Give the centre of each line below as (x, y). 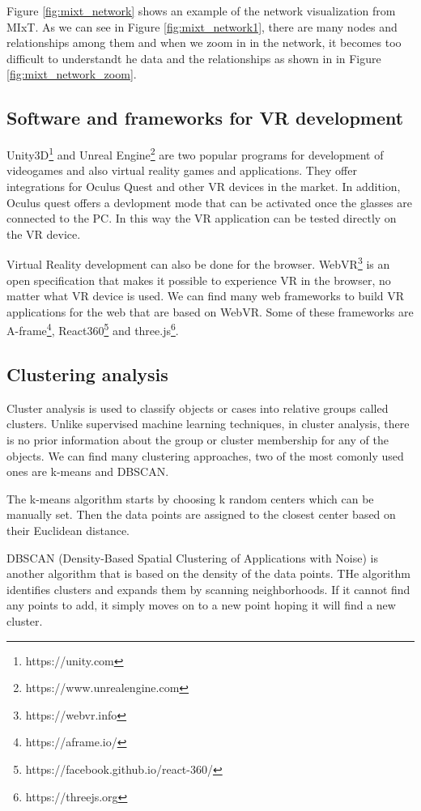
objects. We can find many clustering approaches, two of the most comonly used (205, 455)
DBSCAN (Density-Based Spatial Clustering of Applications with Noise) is (193, 557)
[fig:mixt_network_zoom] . (72, 74)
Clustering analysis (87, 374)
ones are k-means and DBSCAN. (88, 471)
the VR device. (44, 234)
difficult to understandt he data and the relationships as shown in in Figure (194, 58)
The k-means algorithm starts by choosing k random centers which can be (190, 498)
